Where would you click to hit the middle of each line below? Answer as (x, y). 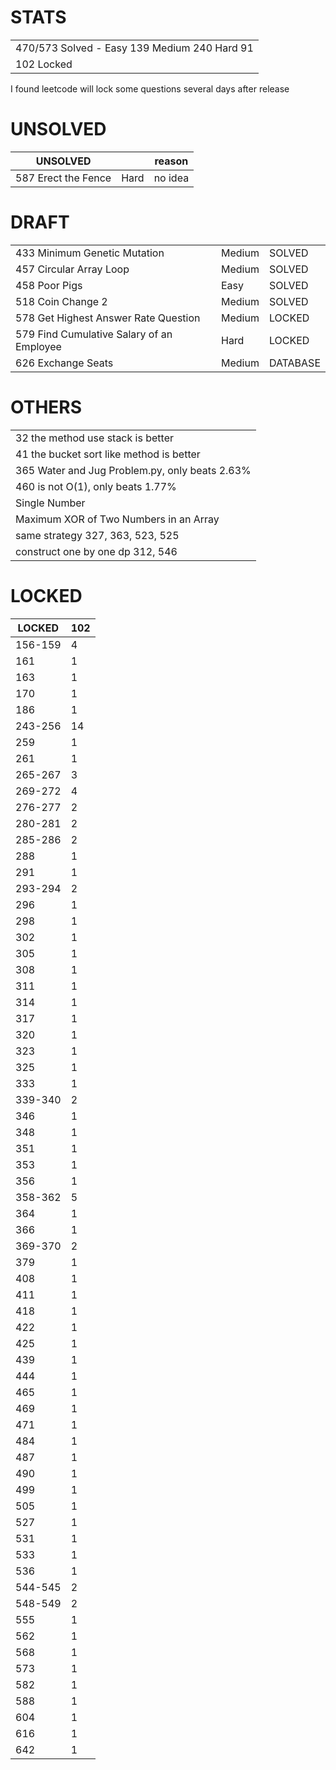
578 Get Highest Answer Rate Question (108, 318)
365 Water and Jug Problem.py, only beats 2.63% (133, 470)
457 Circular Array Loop (72, 269)
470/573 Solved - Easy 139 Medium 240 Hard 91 (134, 48)
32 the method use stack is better (94, 438)
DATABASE (294, 363)
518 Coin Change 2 (61, 301)
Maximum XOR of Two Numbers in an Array (117, 519)
